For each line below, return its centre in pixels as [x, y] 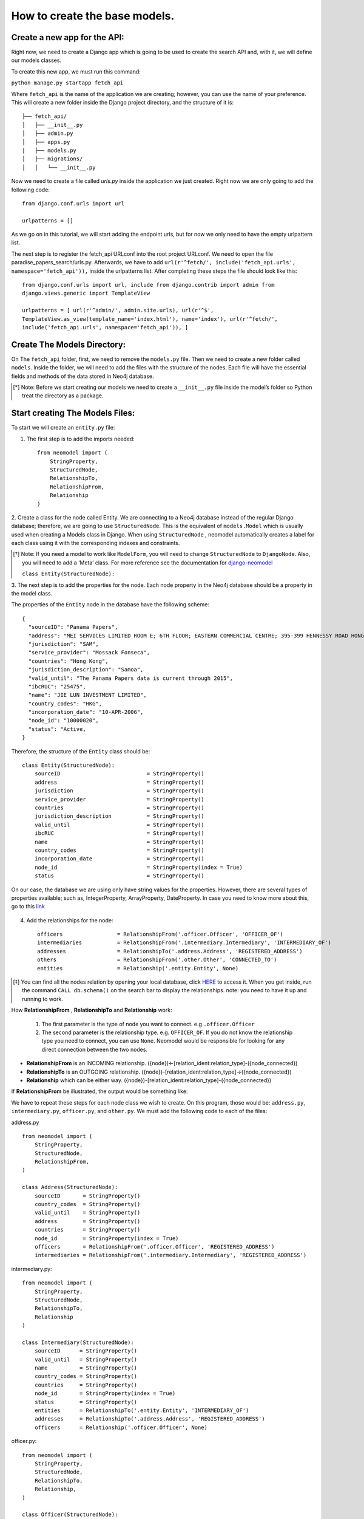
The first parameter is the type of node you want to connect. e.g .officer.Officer [148, 1024]
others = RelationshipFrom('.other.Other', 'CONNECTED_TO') [157, 960]
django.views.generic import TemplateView [86, 293]
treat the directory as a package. [63, 396]
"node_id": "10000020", [64, 721]
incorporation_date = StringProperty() [119, 859]
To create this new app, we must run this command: [76, 71]
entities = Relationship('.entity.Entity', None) [138, 968]
